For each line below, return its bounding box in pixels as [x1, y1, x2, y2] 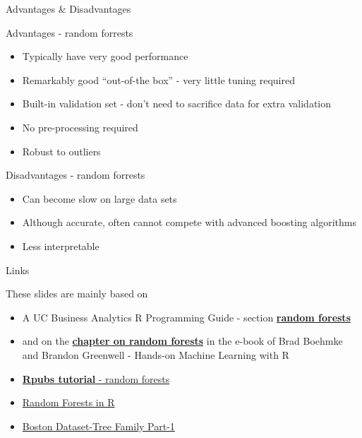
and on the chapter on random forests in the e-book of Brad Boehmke [22, 333, 343, 348]
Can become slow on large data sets [22, 191, 177, 206]
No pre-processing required [22, 119, 138, 134]
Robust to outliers [22, 143, 101, 158]
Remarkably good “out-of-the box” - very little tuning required [22, 72, 295, 87]
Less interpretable [22, 238, 99, 253]
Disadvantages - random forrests [6, 167, 145, 182]
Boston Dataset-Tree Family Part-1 [22, 418, 175, 433]
